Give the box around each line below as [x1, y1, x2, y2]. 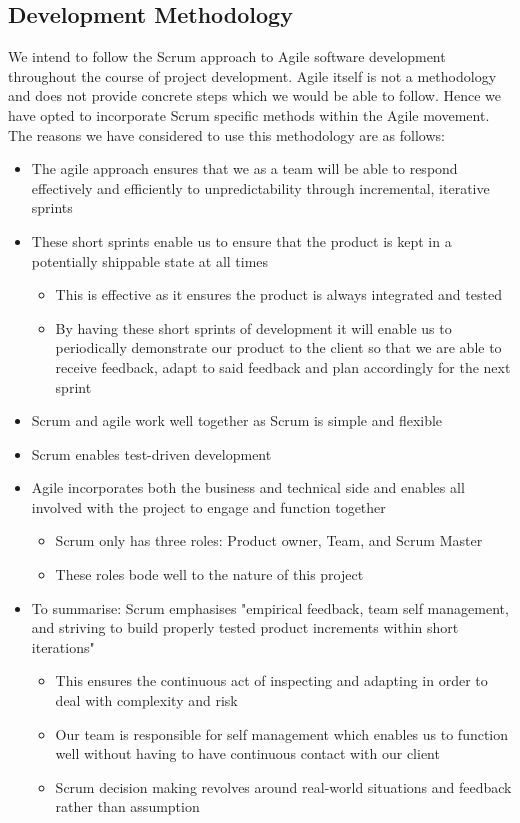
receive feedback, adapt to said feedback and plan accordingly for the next [55, 356, 511, 377]
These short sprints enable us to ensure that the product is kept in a [31, 230, 452, 251]
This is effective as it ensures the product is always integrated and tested [55, 284, 502, 305]
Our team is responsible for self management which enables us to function [55, 723, 509, 744]
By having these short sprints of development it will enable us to [55, 317, 452, 338]
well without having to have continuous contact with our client [55, 743, 440, 764]
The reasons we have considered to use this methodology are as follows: [8, 124, 445, 145]
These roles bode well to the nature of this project [55, 564, 364, 585]
